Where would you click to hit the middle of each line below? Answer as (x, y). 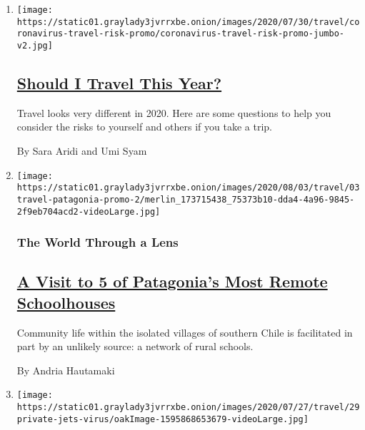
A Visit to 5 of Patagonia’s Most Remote (172, 281)
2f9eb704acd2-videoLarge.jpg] (89, 211)
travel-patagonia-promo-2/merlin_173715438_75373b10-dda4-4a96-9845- (186, 199)
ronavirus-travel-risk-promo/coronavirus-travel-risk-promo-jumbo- (180, 34)
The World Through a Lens (97, 242)
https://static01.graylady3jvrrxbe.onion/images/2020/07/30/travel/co (188, 22)
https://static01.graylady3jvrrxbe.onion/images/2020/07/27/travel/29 (188, 408)
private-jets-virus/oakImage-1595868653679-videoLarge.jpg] (162, 419)
